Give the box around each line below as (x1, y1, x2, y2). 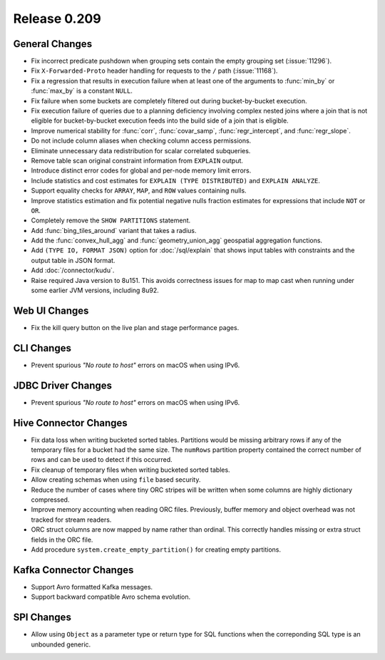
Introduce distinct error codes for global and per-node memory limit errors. (31, 166, 252, 175)
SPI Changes (13, 612, 71, 624)
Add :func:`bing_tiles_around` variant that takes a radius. (31, 226, 197, 234)
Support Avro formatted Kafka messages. (31, 582, 153, 591)
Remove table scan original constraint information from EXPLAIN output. (31, 156, 244, 165)
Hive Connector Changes (13, 417, 128, 429)
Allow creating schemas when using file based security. (31, 475, 201, 484)
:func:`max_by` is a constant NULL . (31, 86, 133, 96)
